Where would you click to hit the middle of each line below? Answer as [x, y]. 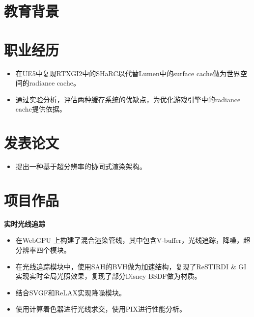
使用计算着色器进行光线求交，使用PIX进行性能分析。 [101, 309]
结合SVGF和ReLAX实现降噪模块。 [71, 292]
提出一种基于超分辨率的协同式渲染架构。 [81, 166]
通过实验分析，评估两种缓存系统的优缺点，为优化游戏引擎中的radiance [128, 99]
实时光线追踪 [25, 223]
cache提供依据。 [41, 109]
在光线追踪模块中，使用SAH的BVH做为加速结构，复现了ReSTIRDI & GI [131, 266]
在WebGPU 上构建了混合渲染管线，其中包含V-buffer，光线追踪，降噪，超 [133, 240]
